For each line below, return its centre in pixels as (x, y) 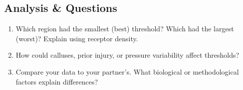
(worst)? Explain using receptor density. (77, 38)
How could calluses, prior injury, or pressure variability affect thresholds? (127, 55)
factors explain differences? (57, 81)
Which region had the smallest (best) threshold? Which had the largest (125, 29)
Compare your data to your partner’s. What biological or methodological (127, 71)
